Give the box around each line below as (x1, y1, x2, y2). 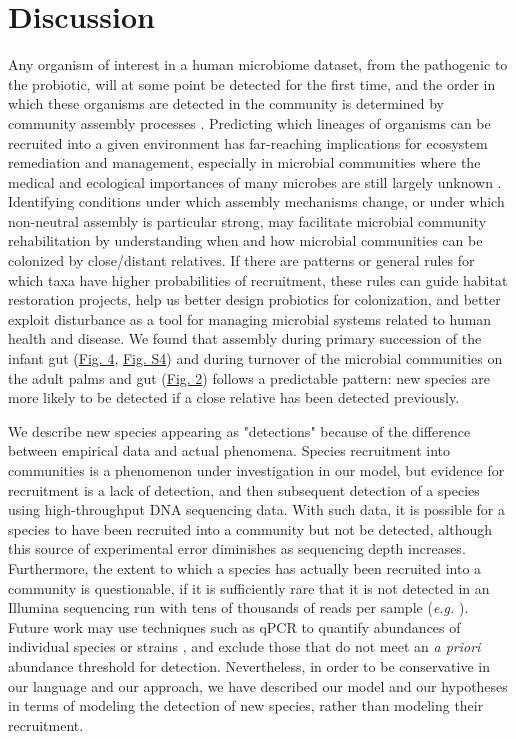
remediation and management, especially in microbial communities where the (8, 152, 481, 173)
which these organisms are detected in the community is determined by (8, 93, 444, 114)
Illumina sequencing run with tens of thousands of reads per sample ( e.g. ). (8, 597, 469, 618)
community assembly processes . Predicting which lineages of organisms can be (8, 112, 491, 133)
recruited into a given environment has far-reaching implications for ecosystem (8, 132, 488, 153)
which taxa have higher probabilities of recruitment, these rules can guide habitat (8, 269, 508, 290)
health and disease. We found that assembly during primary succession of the (8, 328, 482, 349)
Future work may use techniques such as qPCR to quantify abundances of (8, 616, 461, 637)
